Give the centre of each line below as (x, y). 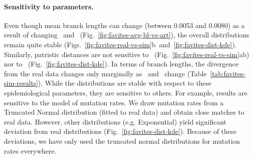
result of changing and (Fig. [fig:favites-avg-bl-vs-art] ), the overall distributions (127, 35)
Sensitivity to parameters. (49, 6)
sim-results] (21, 83)
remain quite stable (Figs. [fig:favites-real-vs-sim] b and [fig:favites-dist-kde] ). (120, 44)
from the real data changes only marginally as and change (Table (105, 73)
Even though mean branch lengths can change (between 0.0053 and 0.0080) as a (124, 25)
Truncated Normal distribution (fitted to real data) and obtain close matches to (124, 112)
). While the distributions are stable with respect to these (125, 83)
